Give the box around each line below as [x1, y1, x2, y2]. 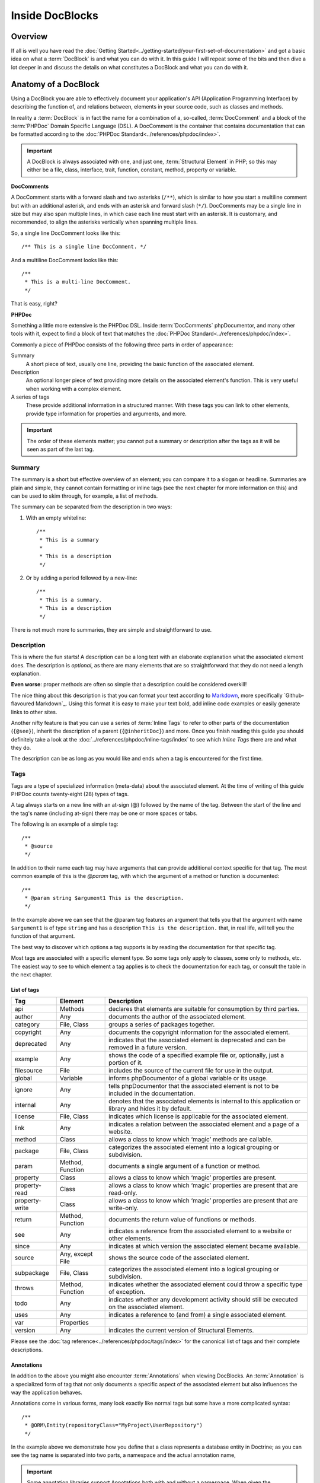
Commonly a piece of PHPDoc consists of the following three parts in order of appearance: [11, 341, 233, 348]
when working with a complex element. [25, 385, 121, 392]
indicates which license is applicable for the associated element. [108, 1112, 289, 1121]
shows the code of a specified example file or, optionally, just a [108, 1051, 284, 1059]
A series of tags [11, 393, 50, 400]
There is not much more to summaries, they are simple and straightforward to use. [11, 626, 212, 634]
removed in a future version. [108, 1043, 187, 1052]
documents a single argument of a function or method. [108, 1162, 261, 1170]
